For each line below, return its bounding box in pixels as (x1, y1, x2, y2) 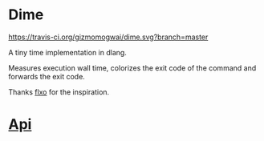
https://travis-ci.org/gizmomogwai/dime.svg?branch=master (8, 32, 209, 42)
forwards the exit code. (8, 71, 86, 81)
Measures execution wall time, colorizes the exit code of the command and (8, 62, 257, 73)
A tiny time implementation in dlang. (8, 47, 127, 57)
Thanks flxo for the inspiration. (8, 87, 110, 97)
